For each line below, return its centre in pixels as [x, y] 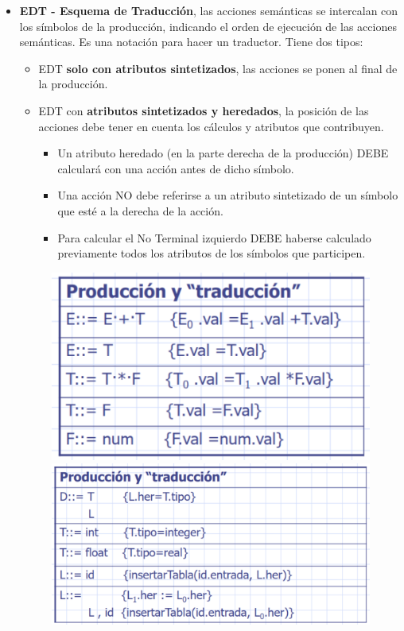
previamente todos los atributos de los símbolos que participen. [212, 253]
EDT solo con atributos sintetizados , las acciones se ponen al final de [218, 68]
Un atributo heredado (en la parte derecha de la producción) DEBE [223, 153]
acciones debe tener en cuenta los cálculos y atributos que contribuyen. [211, 126]
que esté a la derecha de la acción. [140, 210]
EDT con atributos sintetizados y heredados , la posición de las [204, 110]
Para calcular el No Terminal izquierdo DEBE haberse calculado [214, 237]
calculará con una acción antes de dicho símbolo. [176, 168]
